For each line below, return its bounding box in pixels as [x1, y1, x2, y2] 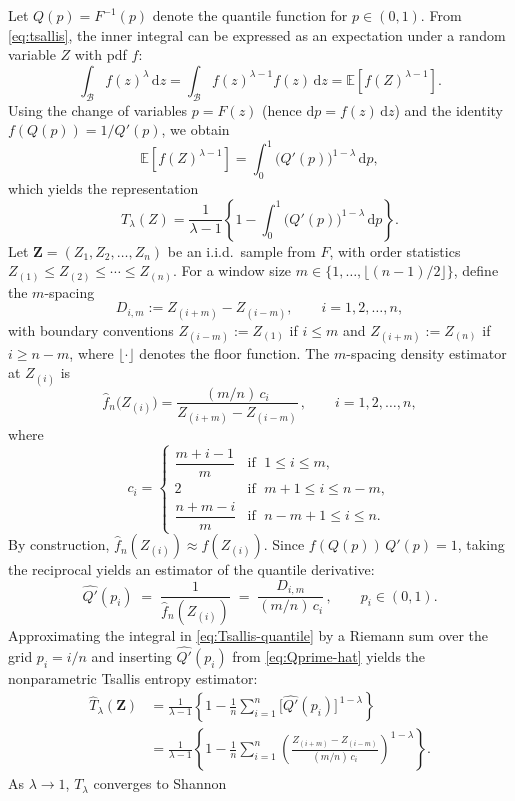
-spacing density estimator [346, 342, 507, 363]
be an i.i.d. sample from [167, 240, 316, 261]
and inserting [91, 645, 172, 666]
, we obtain [161, 119, 230, 140]
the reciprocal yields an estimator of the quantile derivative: [8, 559, 375, 580]
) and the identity [394, 99, 503, 120]
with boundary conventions [8, 319, 174, 340]
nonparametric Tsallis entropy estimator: [8, 667, 258, 688]
